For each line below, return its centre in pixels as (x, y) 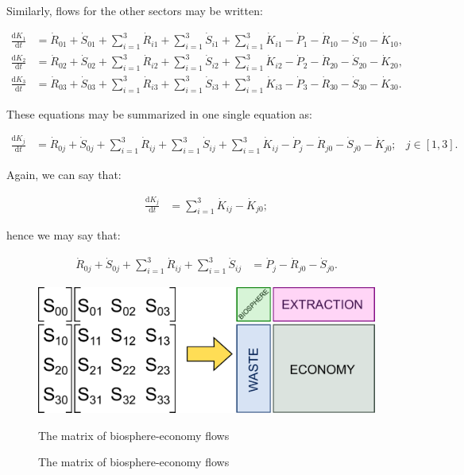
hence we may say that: (64, 235)
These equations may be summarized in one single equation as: (159, 113)
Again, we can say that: (64, 174)
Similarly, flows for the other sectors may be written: (135, 10)
